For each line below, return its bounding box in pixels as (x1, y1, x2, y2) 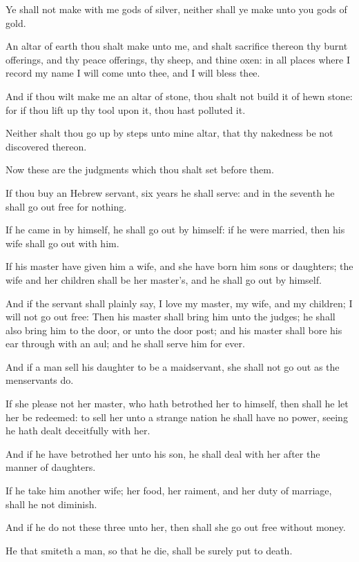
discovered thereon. (6, 139, 87, 153)
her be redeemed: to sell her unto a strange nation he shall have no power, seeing (6, 409, 348, 424)
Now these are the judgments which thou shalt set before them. (6, 162, 274, 177)
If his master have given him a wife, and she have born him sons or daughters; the (6, 259, 353, 273)
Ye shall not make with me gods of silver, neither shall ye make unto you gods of (6, 2, 347, 16)
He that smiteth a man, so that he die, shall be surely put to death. (6, 543, 293, 557)
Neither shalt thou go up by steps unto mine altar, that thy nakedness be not (6, 126, 333, 140)
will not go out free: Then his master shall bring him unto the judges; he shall (6, 309, 336, 324)
